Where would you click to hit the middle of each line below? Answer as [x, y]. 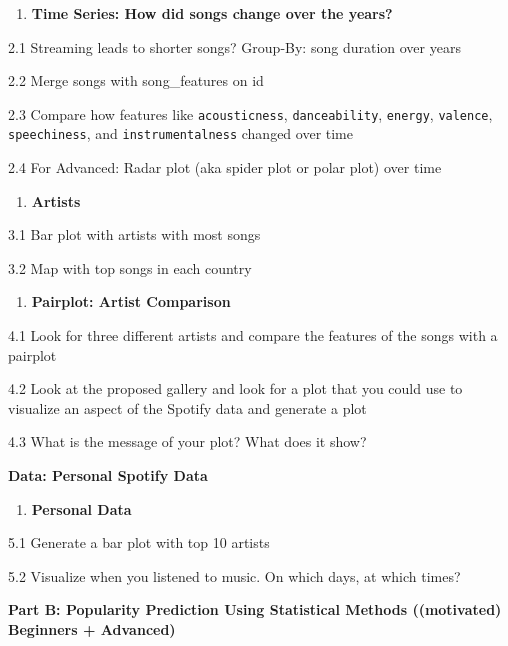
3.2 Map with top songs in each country [130, 267]
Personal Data [81, 508]
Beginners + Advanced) [92, 629]
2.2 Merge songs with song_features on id [136, 80]
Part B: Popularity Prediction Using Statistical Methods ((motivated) [255, 609]
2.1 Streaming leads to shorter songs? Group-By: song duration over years [234, 46]
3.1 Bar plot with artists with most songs [134, 234]
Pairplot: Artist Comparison [131, 301]
